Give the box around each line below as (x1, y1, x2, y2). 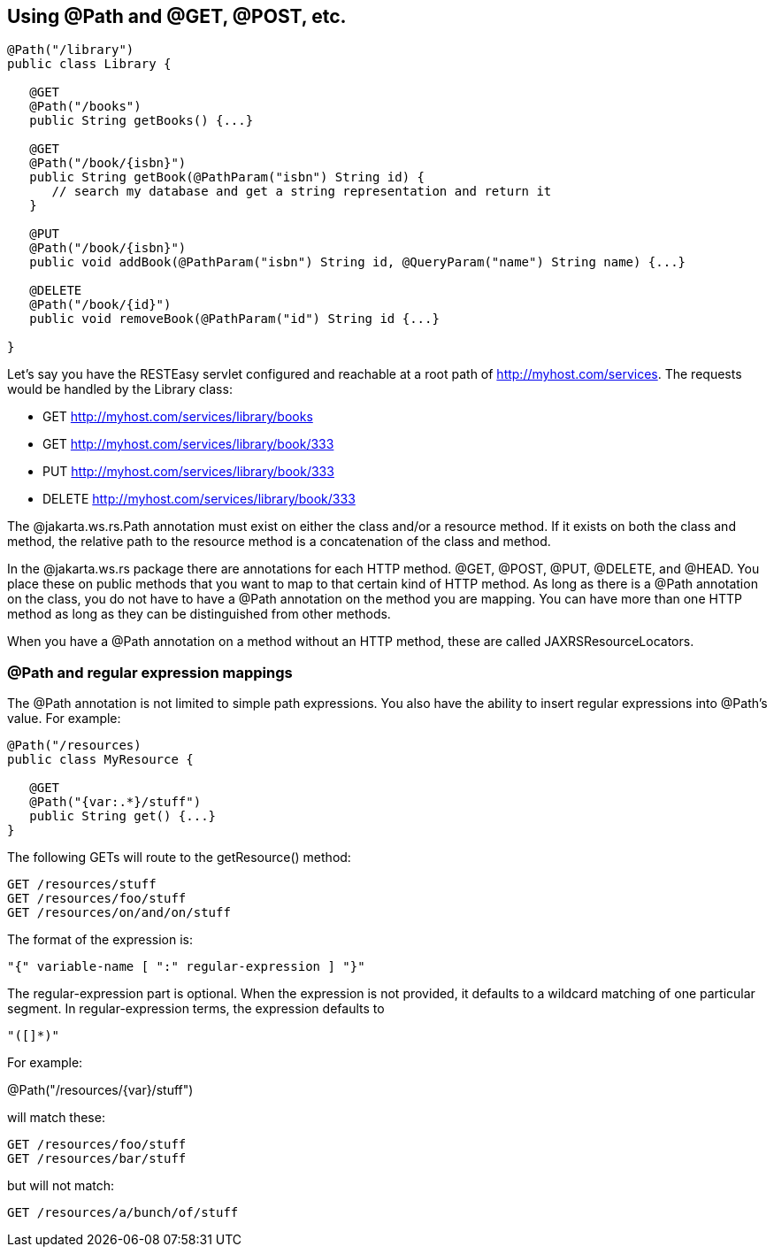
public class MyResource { (7, 752, 194, 767)
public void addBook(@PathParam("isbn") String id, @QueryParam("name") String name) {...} (29, 255, 686, 270)
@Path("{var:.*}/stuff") (29, 795, 202, 810)
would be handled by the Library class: (7, 381, 233, 397)
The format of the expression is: (7, 932, 194, 948)
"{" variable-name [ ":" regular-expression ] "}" (7, 959, 365, 974)
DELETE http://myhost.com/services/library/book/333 (42, 491, 356, 507)
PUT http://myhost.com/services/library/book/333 (42, 464, 334, 480)
